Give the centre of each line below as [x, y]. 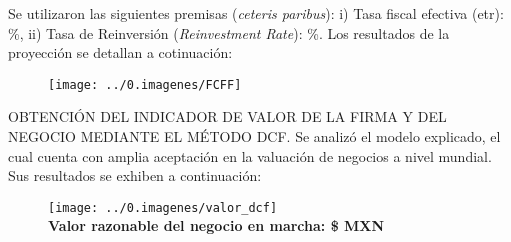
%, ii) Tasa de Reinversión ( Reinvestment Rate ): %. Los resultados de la [229, 32]
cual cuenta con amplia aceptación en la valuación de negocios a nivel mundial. [250, 155]
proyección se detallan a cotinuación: [120, 52]
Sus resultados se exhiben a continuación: [135, 175]
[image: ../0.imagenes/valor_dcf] [163, 207]
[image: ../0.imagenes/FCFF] [145, 84]
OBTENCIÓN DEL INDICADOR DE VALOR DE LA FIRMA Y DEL [227, 116]
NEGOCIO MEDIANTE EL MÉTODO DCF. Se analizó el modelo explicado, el [254, 136]
